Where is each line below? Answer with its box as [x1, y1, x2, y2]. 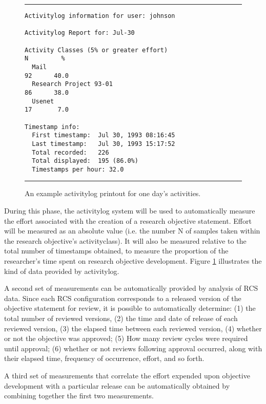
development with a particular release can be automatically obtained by [4, 380, 230, 391]
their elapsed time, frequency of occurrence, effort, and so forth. [4, 353, 204, 364]
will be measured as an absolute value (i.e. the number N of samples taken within [4, 225, 260, 236]
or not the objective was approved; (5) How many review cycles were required [4, 333, 248, 344]
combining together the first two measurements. [4, 390, 154, 401]
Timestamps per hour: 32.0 [32, 165, 124, 173]
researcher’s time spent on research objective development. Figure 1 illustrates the [4, 256, 262, 266]
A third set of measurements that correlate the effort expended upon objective [4, 370, 250, 380]
